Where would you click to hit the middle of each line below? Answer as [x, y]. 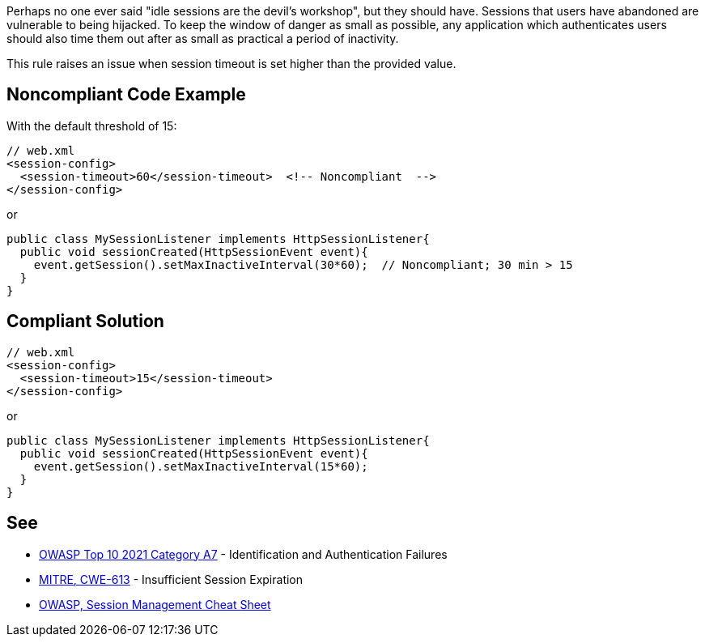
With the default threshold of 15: [92, 126]
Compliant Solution [85, 321]
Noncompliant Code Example [126, 95]
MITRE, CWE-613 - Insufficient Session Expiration [171, 579]
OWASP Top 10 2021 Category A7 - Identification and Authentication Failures [243, 554]
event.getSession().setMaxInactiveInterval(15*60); [201, 466]
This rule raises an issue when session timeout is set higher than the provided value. [231, 64]
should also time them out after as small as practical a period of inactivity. [203, 38]
